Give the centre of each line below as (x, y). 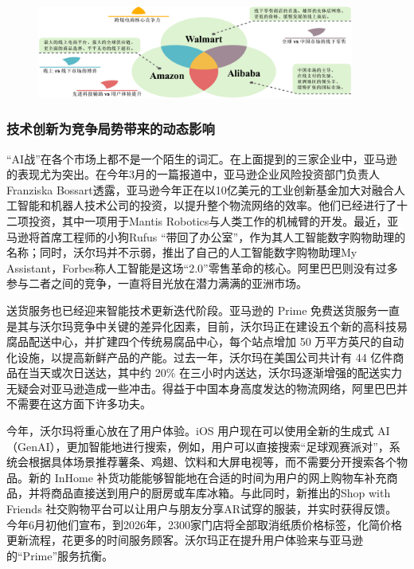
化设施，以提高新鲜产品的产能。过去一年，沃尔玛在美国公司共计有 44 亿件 (200, 357)
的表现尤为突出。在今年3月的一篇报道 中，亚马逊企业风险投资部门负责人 (193, 174)
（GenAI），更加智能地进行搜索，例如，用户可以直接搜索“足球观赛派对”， (198, 446)
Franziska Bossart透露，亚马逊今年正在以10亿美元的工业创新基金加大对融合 (200, 189)
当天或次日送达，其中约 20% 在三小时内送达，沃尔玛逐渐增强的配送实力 (215, 373)
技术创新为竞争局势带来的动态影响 (111, 129)
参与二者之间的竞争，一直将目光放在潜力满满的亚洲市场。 (157, 283)
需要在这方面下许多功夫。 (84, 404)
